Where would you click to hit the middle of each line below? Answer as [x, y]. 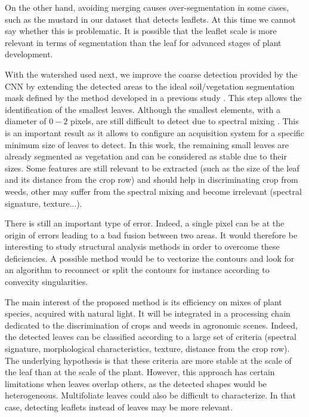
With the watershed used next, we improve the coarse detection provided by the [151, 74]
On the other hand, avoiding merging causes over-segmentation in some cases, [147, 7]
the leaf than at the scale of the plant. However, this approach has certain [140, 372]
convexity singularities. [47, 282]
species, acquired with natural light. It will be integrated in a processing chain [148, 313]
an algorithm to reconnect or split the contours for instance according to [137, 270]
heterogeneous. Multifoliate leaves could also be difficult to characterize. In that [150, 395]
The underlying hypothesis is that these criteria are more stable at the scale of [148, 360]
